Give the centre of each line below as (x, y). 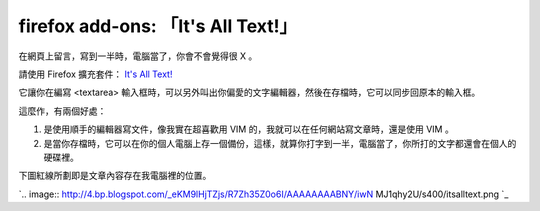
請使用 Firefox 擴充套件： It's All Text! (95, 74)
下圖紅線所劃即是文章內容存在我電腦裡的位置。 (115, 176)
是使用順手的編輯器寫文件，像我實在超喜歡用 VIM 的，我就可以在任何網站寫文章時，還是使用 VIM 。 (248, 129)
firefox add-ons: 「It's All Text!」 (158, 26)
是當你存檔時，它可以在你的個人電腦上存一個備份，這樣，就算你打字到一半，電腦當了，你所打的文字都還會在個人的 (280, 143)
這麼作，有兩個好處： (62, 111)
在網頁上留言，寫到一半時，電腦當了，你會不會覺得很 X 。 (138, 56)
